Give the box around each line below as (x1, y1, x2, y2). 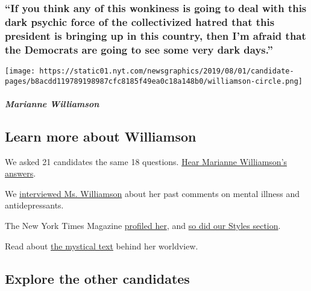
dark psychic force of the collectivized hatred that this (5, 14, 275, 29)
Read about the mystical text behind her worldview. (5, 239, 198, 252)
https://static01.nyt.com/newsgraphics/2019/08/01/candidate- (39, 66, 294, 75)
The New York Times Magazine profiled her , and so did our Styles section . (5, 219, 281, 232)
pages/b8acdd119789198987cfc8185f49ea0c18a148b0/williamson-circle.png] (5, 77, 303, 86)
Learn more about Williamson (5, 127, 196, 145)
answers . (5, 167, 36, 180)
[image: (5, 66, 36, 75)
